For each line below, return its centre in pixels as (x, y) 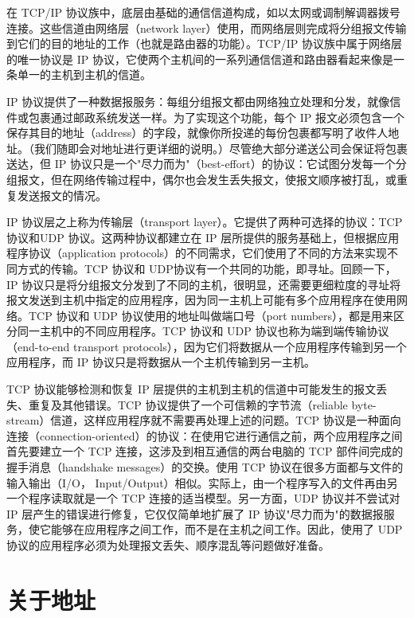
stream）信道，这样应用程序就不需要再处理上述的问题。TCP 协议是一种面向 (204, 420)
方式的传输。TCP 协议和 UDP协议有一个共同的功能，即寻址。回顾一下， (207, 268)
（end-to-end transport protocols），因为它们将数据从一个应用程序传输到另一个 (207, 346)
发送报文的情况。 (62, 195)
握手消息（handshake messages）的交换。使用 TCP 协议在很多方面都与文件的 (205, 467)
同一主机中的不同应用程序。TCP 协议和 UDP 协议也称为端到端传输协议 (203, 331)
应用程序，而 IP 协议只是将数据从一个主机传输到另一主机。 (161, 362)
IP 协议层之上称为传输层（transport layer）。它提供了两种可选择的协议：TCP (205, 222)
